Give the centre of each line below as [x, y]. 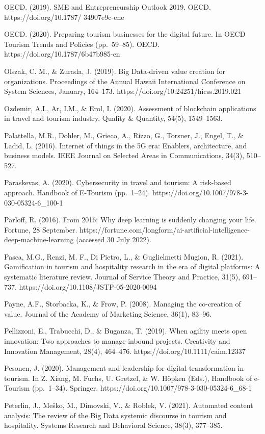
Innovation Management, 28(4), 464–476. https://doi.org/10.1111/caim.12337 [125, 351]
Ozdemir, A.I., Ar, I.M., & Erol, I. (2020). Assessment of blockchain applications [130, 108]
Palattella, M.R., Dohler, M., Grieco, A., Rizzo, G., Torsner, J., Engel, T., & [124, 135]
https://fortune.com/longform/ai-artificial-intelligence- [165, 229]
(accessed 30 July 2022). [114, 239]
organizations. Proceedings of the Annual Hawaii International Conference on [125, 81]
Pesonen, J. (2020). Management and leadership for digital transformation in [124, 368]
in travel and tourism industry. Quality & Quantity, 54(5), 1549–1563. [113, 118]
